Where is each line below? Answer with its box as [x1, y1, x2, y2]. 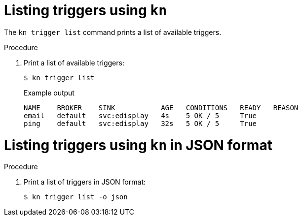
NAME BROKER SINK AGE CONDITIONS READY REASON [24, 103, 299, 112]
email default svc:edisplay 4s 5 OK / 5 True [24, 111, 257, 120]
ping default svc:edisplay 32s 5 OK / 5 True [24, 119, 257, 127]
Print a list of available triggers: [24, 58, 124, 67]
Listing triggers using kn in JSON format [4, 136, 272, 154]
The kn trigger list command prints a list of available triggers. [4, 28, 222, 36]
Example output [24, 88, 75, 97]
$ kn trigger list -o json [24, 193, 128, 201]
